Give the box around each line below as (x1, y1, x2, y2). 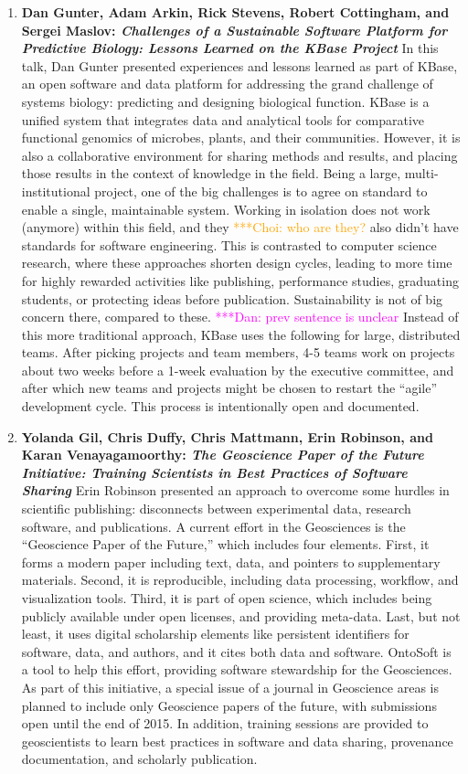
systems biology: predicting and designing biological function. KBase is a (21, 91, 430, 111)
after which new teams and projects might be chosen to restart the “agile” (21, 378, 438, 398)
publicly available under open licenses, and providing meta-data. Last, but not (21, 606, 461, 625)
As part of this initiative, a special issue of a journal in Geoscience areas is (21, 677, 439, 696)
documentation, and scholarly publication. (21, 749, 258, 769)
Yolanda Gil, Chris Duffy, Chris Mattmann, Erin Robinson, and (21, 427, 433, 446)
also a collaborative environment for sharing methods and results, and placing (21, 145, 458, 164)
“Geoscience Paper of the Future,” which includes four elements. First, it (21, 535, 430, 554)
